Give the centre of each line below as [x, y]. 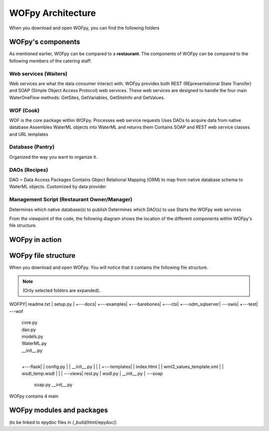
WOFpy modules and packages [59, 410]
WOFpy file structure [42, 256]
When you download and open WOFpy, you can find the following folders [84, 28]
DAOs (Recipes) [29, 170]
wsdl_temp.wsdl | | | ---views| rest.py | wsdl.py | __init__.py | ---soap [92, 373]
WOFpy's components [45, 42]
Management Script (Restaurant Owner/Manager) [71, 200]
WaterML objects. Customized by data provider [58, 187]
